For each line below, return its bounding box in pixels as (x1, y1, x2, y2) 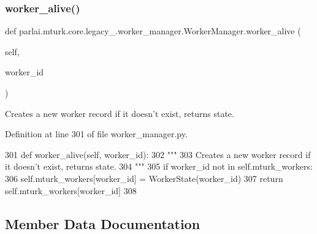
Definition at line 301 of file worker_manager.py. (5, 127, 188, 140)
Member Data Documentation (5, 214, 201, 233)
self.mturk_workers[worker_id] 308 (5, 184, 137, 197)
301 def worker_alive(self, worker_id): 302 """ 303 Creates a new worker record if (5, 148, 311, 160)
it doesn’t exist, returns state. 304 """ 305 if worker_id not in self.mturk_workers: (5, 160, 313, 173)
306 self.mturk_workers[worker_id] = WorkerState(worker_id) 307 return (5, 172, 283, 184)
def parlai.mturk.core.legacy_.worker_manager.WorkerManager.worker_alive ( (5, 25, 301, 37)
